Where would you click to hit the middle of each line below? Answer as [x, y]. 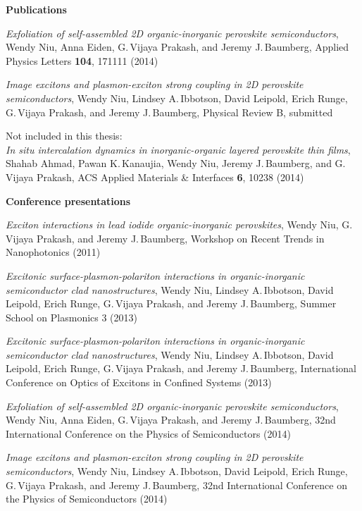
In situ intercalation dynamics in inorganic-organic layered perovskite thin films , [178, 149]
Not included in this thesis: [64, 136]
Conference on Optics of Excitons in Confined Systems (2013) [139, 382]
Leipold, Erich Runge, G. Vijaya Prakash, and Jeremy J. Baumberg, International [181, 368]
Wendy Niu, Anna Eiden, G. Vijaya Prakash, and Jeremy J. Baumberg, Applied [177, 47]
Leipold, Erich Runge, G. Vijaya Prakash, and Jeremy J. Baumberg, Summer [171, 303]
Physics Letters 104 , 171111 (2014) [82, 60]
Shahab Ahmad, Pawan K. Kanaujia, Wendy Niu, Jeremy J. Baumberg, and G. [176, 163]
